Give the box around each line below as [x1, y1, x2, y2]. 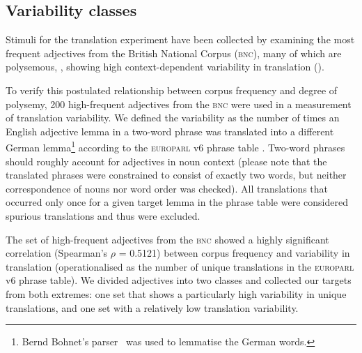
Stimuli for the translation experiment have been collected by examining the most [6, 32, 355, 47]
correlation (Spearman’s [6, 246, 108, 260]
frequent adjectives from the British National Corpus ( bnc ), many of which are [6, 45, 342, 60]
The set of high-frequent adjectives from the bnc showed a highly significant [6, 232, 329, 246]
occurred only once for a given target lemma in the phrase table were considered [6, 195, 348, 209]
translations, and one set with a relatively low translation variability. [6, 300, 299, 315]
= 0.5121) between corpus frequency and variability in [118, 246, 350, 260]
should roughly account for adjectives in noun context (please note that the [6, 153, 327, 168]
